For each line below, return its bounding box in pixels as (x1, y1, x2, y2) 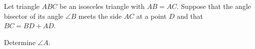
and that (177, 10, 204, 21)
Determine (4, 37, 36, 47)
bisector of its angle (4, 10, 63, 21)
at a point (136, 10, 167, 21)
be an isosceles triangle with (59, 1, 145, 11)
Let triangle (4, 1, 40, 11)
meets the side (78, 10, 122, 21)
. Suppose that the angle (177, 1, 251, 11)
